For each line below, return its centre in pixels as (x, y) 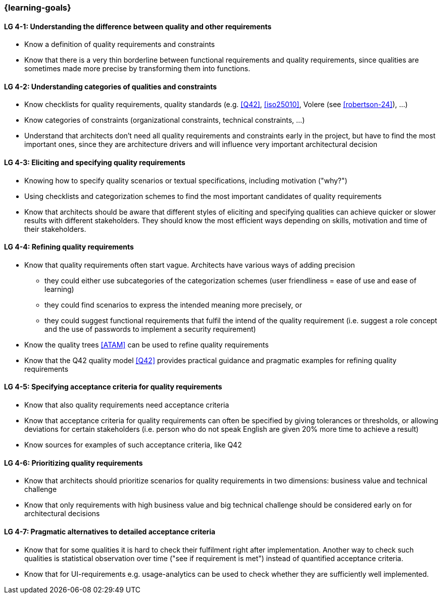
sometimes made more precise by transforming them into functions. (137, 69)
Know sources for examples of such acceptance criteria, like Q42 (133, 445)
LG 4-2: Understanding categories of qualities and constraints (111, 86)
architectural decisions (62, 514)
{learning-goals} (38, 8)
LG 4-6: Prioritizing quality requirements (73, 463)
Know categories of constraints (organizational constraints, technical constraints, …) (165, 120)
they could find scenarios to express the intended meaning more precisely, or (173, 305)
